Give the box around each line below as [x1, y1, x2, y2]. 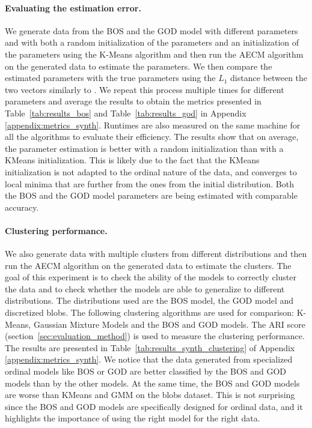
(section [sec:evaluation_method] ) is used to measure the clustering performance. [5, 330, 305, 342]
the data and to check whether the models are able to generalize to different [5, 282, 285, 295]
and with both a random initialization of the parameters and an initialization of [5, 36, 299, 49]
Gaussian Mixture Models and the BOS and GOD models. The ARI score [33, 318, 305, 330]
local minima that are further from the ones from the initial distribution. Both [5, 177, 294, 190]
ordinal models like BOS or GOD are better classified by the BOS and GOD [5, 365, 287, 378]
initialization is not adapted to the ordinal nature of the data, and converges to [5, 165, 297, 178]
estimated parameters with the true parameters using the [5, 71, 216, 84]
